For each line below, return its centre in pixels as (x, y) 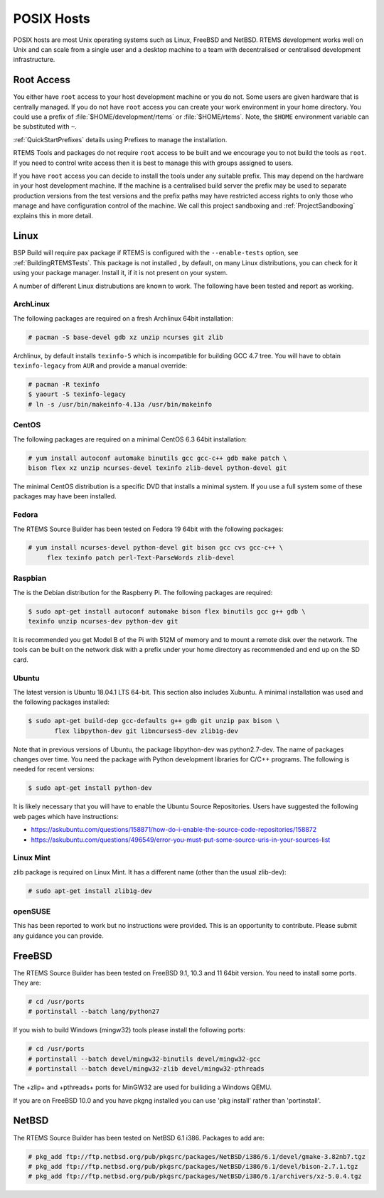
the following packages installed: (61, 702)
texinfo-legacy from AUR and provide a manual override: (100, 365)
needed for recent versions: (54, 769)
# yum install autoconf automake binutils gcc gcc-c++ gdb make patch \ (158, 458)
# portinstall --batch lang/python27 (94, 1012)
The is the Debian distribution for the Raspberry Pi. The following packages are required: (143, 592)
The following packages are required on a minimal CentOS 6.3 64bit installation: (130, 439)
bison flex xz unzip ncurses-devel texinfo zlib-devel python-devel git (158, 468)
